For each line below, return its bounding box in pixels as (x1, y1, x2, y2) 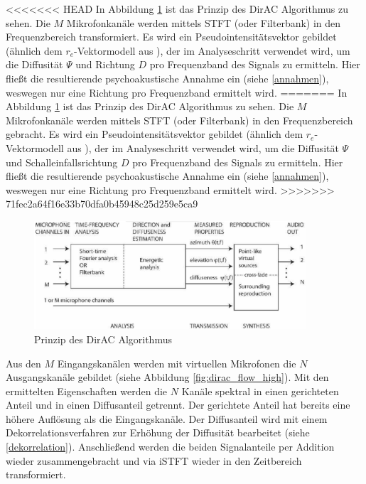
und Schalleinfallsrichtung (6, 154, 118, 169)
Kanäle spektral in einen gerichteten (181, 383, 339, 398)
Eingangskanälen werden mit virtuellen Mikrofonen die (57, 355, 296, 370)
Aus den (6, 355, 41, 370)
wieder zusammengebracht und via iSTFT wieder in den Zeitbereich (6, 453, 302, 468)
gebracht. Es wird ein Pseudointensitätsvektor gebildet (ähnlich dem (6, 127, 303, 141)
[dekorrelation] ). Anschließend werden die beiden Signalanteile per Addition (6, 439, 335, 454)
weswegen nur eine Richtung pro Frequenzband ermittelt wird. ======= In (6, 85, 348, 100)
